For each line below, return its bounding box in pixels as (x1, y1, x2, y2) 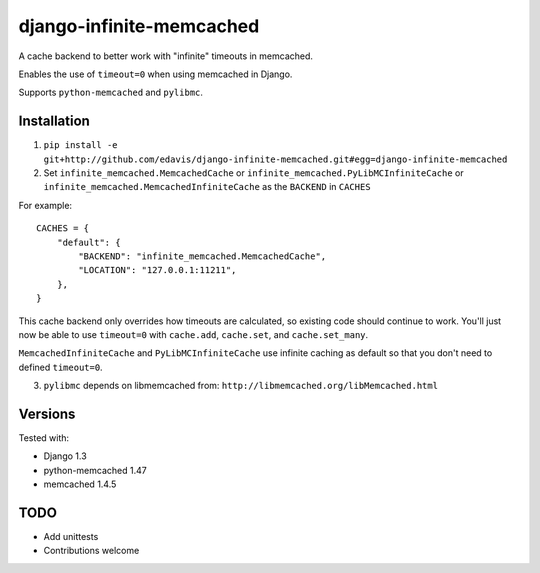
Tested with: (18, 432, 70, 444)
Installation (18, 113, 90, 130)
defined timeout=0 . (18, 361, 104, 373)
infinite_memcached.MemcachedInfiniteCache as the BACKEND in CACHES (43, 181, 371, 193)
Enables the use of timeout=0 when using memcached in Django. (18, 68, 293, 80)
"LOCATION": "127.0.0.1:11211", (78, 265, 237, 276)
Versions (18, 405, 76, 422)
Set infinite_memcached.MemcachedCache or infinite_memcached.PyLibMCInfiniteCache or (43, 167, 464, 179)
